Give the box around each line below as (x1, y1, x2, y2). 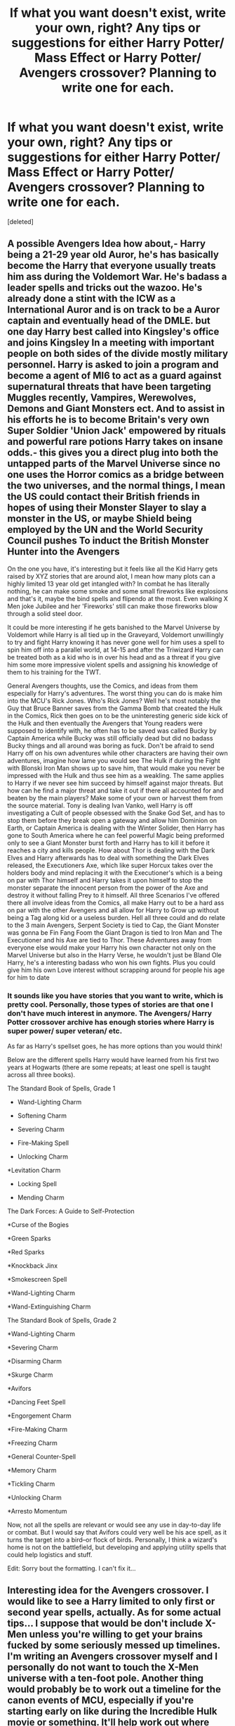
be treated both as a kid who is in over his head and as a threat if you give (7, 653, 221, 661)
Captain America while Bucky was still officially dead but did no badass (7, 733, 213, 742)
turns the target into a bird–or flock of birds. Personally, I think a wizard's (7, 1536, 217, 1544)
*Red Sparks (7, 1248, 45, 1256)
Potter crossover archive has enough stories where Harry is (7, 1017, 215, 1027)
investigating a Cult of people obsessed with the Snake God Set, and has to (7, 808, 226, 817)
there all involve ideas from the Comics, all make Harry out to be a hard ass (7, 898, 224, 907)
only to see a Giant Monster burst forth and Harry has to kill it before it (7, 838, 210, 847)
